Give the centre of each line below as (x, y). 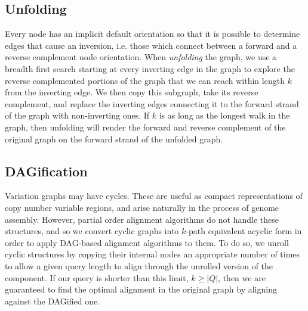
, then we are (242, 277)
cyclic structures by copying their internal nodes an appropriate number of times (153, 254)
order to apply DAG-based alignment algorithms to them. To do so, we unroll (147, 242)
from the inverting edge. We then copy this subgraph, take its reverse (132, 92)
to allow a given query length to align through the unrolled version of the (139, 265)
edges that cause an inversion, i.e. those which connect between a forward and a (151, 45)
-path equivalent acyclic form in (244, 231)
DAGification (46, 171)
